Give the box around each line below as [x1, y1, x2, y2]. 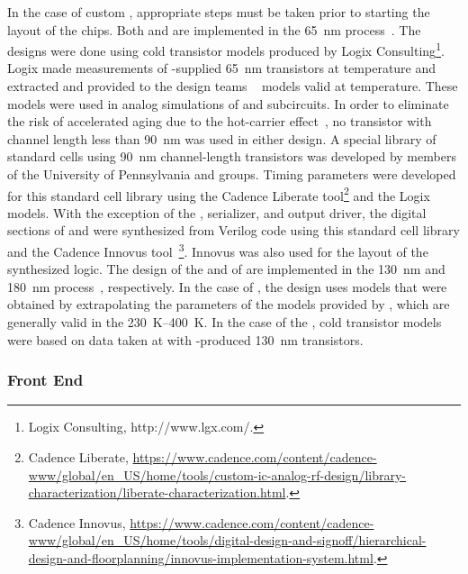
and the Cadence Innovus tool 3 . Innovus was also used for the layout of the [7, 240, 428, 260]
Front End [7, 369, 84, 391]
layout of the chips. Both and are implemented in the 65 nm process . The [7, 20, 421, 39]
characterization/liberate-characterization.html [28, 483, 286, 502]
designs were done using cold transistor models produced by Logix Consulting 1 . [7, 39, 445, 59]
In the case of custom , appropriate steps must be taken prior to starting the [7, 3, 430, 21]
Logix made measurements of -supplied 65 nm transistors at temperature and [7, 59, 436, 77]
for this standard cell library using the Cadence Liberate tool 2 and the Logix [7, 183, 430, 205]
